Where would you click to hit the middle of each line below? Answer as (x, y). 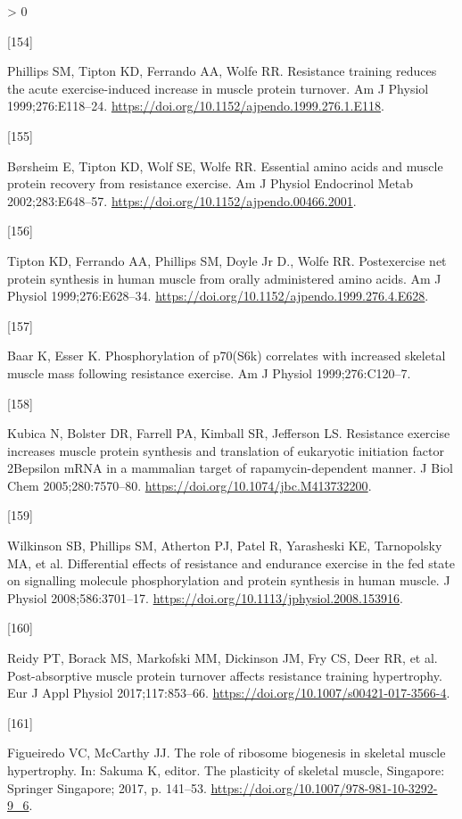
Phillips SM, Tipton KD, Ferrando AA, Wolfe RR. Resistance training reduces (222, 71)
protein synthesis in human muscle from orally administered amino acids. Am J (224, 278)
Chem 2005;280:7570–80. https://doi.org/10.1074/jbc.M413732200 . (190, 485)
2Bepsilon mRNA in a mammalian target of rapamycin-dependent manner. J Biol (230, 468)
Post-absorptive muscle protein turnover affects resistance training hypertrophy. (225, 675)
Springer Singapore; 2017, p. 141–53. (107, 787)
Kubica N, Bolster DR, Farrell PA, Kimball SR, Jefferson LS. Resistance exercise (229, 433)
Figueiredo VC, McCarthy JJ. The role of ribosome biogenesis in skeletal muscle (227, 753)
